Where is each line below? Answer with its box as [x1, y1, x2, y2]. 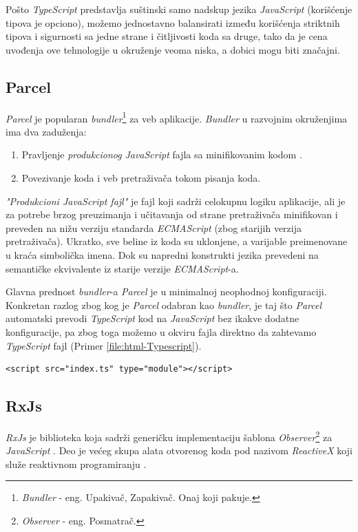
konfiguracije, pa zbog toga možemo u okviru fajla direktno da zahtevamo [6, 324, 317, 339]
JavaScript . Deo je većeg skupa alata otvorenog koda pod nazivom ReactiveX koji [6, 443, 352, 458]
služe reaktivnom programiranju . [6, 456, 147, 471]
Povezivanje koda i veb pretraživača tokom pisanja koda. [21, 171, 261, 185]
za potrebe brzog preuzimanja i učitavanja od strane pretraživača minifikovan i [6, 207, 338, 222]
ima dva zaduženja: [6, 124, 87, 138]
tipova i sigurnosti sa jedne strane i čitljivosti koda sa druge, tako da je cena [6, 29, 328, 43]
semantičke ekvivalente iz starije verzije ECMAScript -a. [6, 261, 239, 275]
